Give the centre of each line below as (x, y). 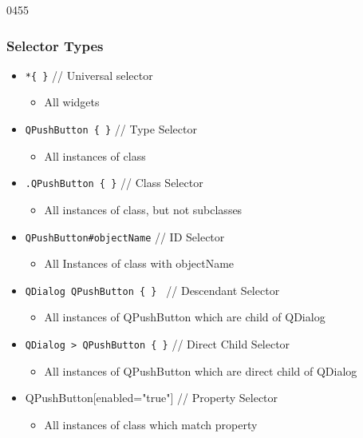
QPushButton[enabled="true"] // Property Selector (152, 398)
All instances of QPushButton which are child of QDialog (185, 317)
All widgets (72, 102)
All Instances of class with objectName (139, 263)
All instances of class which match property (151, 424)
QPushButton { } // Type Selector (111, 129)
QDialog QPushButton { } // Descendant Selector (152, 290)
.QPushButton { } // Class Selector (114, 183)
